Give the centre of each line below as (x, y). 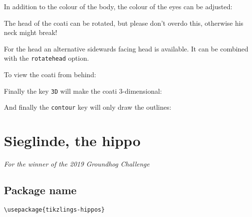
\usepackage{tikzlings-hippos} (54, 209)
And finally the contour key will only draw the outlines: (88, 107)
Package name (40, 190)
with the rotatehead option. (47, 58)
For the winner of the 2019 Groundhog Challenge (77, 164)
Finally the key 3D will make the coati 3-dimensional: (83, 91)
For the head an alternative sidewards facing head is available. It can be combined (126, 48)
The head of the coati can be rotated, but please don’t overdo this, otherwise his (124, 23)
